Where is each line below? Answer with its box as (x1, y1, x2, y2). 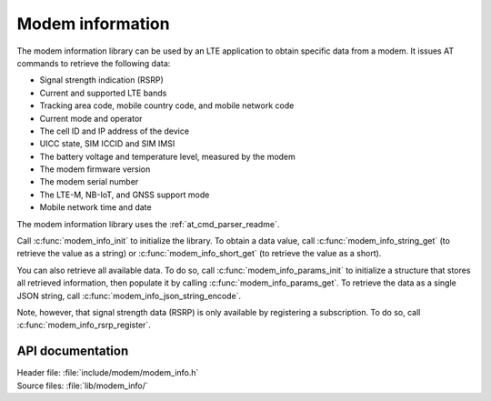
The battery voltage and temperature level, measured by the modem (39, 151, 296, 162)
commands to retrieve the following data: (16, 57, 171, 68)
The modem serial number (39, 176, 139, 187)
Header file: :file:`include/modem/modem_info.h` (16, 367, 199, 378)
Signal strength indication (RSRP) (39, 75, 164, 85)
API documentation (16, 344, 129, 359)
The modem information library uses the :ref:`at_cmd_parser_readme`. (16, 218, 280, 229)
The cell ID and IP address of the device (39, 125, 190, 136)
